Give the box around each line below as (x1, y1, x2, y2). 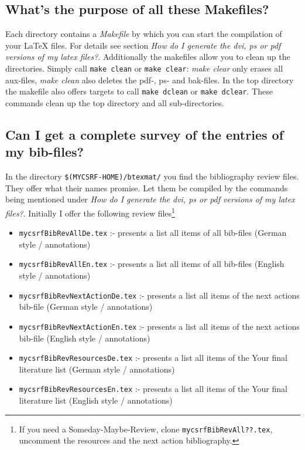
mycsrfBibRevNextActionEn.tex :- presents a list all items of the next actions (19, 320, 300, 332)
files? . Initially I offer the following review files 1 (5, 205, 175, 219)
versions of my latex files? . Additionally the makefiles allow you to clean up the (5, 50, 290, 63)
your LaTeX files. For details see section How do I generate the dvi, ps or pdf (5, 39, 281, 51)
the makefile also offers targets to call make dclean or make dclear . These (5, 85, 273, 97)
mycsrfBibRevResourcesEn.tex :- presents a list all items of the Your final (19, 383, 287, 395)
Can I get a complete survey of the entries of (5, 125, 283, 143)
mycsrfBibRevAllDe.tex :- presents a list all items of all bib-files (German (19, 226, 287, 239)
